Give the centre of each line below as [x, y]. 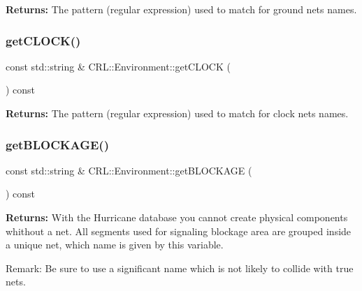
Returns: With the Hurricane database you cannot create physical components [177, 217]
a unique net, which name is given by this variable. [115, 245]
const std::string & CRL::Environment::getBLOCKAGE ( [129, 170]
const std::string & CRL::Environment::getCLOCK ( [118, 66]
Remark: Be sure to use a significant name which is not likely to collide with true [180, 268]
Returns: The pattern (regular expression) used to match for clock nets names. [177, 113]
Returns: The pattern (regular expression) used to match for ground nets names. [181, 9]
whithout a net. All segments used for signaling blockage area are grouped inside [179, 231]
